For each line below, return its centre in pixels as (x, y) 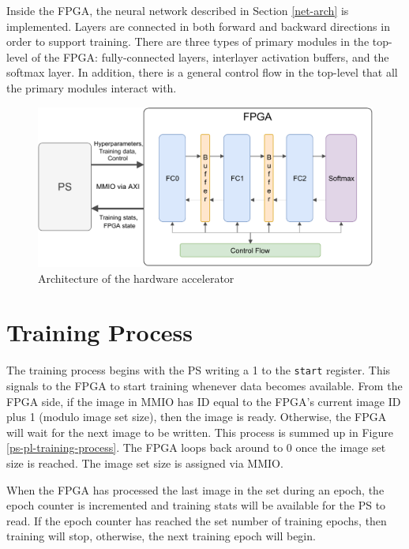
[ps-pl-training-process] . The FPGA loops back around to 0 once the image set (196, 447)
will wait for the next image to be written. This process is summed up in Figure (200, 432)
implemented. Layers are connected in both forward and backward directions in (198, 26)
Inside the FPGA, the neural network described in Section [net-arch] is (178, 10)
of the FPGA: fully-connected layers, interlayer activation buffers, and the (210, 56)
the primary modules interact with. (92, 87)
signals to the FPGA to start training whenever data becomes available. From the (204, 385)
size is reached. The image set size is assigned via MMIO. (145, 463)
